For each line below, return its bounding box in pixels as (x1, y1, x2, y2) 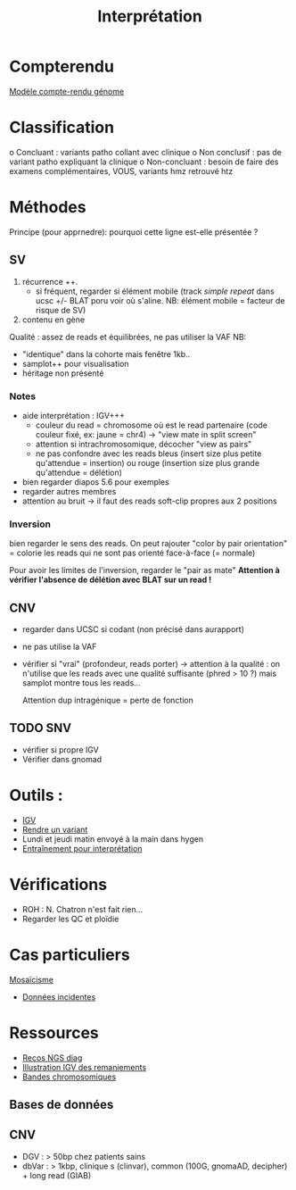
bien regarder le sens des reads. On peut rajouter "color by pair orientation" (9, 538, 288, 549)
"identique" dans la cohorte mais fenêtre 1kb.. (21, 348, 191, 359)
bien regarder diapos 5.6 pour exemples (21, 476, 169, 487)
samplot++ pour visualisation (21, 358, 129, 369)
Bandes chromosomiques (21, 1071, 117, 1082)
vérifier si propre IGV (21, 744, 100, 755)
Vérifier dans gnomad (21, 753, 103, 764)
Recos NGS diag (21, 1052, 83, 1063)
